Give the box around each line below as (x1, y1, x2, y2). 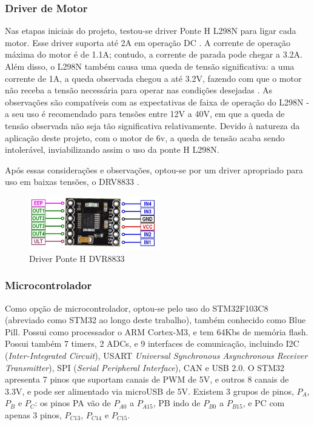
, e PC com (242, 397, 285, 409)
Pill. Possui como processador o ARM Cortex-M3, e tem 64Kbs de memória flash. (5, 325, 309, 338)
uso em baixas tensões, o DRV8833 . (5, 175, 139, 188)
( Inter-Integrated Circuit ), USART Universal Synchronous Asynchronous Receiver (5, 349, 308, 361)
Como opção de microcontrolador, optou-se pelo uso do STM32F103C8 (5, 301, 269, 314)
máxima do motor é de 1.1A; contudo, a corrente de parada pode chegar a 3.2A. (5, 48, 302, 61)
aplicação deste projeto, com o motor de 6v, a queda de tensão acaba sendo (5, 131, 285, 144)
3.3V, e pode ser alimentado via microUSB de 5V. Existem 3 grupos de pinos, (5, 384, 294, 397)
